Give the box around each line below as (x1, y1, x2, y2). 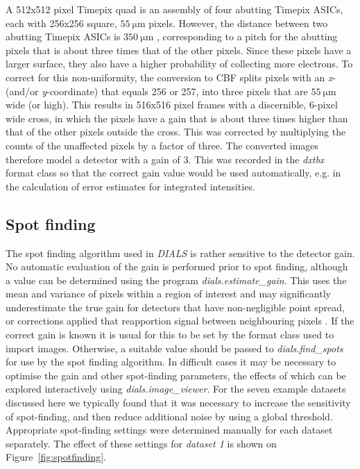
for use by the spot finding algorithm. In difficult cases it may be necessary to (6, 354, 336, 369)
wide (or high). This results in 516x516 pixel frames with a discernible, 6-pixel (6, 97, 338, 112)
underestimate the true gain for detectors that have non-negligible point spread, (6, 299, 345, 314)
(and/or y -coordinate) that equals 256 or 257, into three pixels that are (6, 83, 308, 98)
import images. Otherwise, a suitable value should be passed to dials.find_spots (6, 340, 343, 355)
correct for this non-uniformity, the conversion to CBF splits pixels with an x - (6, 69, 336, 84)
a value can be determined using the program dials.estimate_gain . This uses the (6, 272, 347, 287)
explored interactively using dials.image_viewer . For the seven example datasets (6, 381, 346, 396)
